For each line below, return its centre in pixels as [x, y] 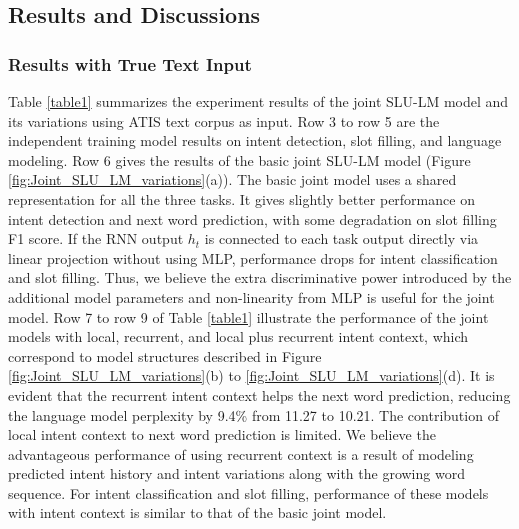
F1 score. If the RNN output [96, 238]
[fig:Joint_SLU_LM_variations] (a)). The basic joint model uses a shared [232, 179]
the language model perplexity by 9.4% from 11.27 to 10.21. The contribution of [253, 414]
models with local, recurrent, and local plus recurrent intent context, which [238, 336]
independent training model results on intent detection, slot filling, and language [255, 140]
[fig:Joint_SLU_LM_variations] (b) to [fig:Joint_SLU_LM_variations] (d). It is [251, 375]
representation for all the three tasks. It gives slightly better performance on [241, 198]
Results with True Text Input [130, 63]
